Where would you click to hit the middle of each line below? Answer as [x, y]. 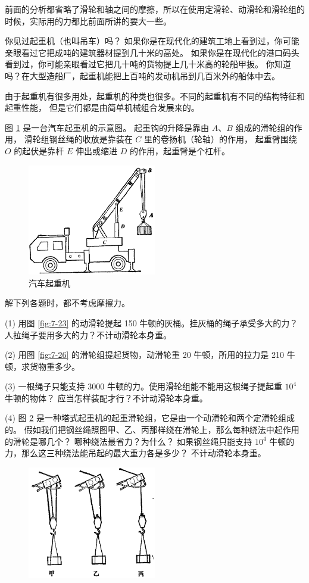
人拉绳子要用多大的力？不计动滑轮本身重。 [88, 334]
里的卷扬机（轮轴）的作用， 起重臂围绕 [221, 139]
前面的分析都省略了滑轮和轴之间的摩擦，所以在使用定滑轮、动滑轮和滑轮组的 [155, 9]
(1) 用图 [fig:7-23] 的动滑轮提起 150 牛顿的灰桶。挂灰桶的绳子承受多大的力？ [152, 322]
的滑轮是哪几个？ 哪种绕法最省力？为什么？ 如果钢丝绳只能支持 [129, 441]
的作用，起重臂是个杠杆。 [180, 150]
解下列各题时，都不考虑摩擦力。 [67, 303]
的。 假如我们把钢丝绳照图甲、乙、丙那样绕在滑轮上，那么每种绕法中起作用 [152, 430]
